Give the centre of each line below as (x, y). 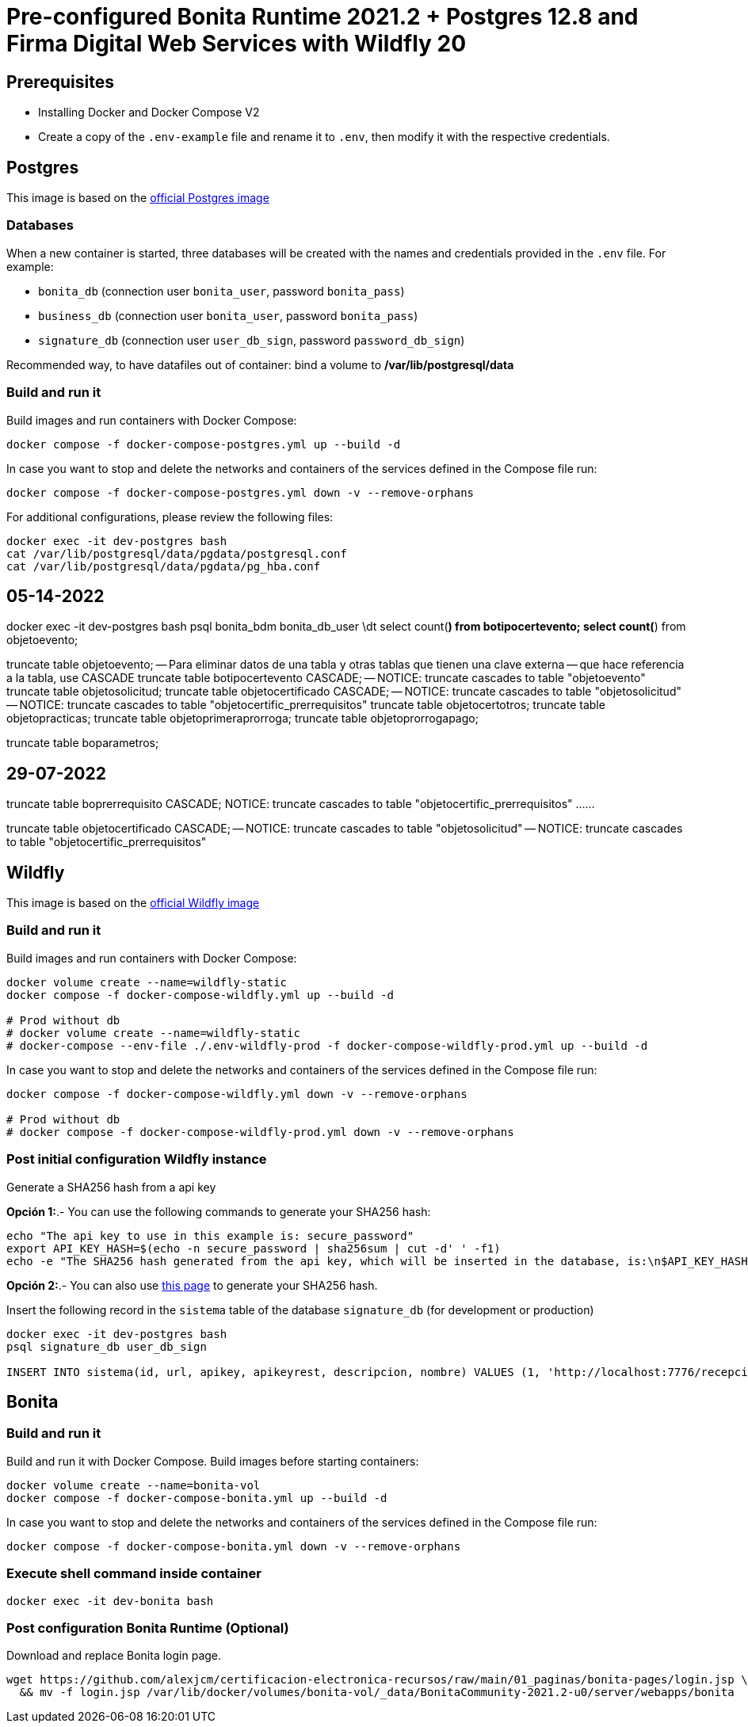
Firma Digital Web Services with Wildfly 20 (237, 44)
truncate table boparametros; (83, 743)
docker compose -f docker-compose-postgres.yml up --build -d (204, 444)
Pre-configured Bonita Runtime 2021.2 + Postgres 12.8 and (322, 17)
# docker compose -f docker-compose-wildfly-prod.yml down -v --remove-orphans (260, 1132)
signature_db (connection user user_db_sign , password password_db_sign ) (252, 340)
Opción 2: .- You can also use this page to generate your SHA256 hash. (192, 1285)
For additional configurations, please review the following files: (170, 517)
